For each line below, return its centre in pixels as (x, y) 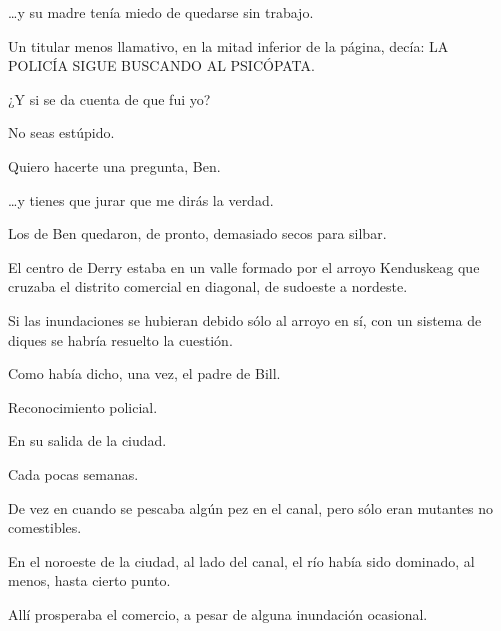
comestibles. (45, 527)
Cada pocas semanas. (73, 473)
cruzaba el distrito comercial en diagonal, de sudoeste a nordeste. (208, 286)
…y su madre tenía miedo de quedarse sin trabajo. (161, 12)
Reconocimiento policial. (83, 406)
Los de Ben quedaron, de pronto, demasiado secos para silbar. (197, 233)
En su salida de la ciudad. (87, 440)
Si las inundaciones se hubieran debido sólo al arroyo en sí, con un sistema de (245, 319)
